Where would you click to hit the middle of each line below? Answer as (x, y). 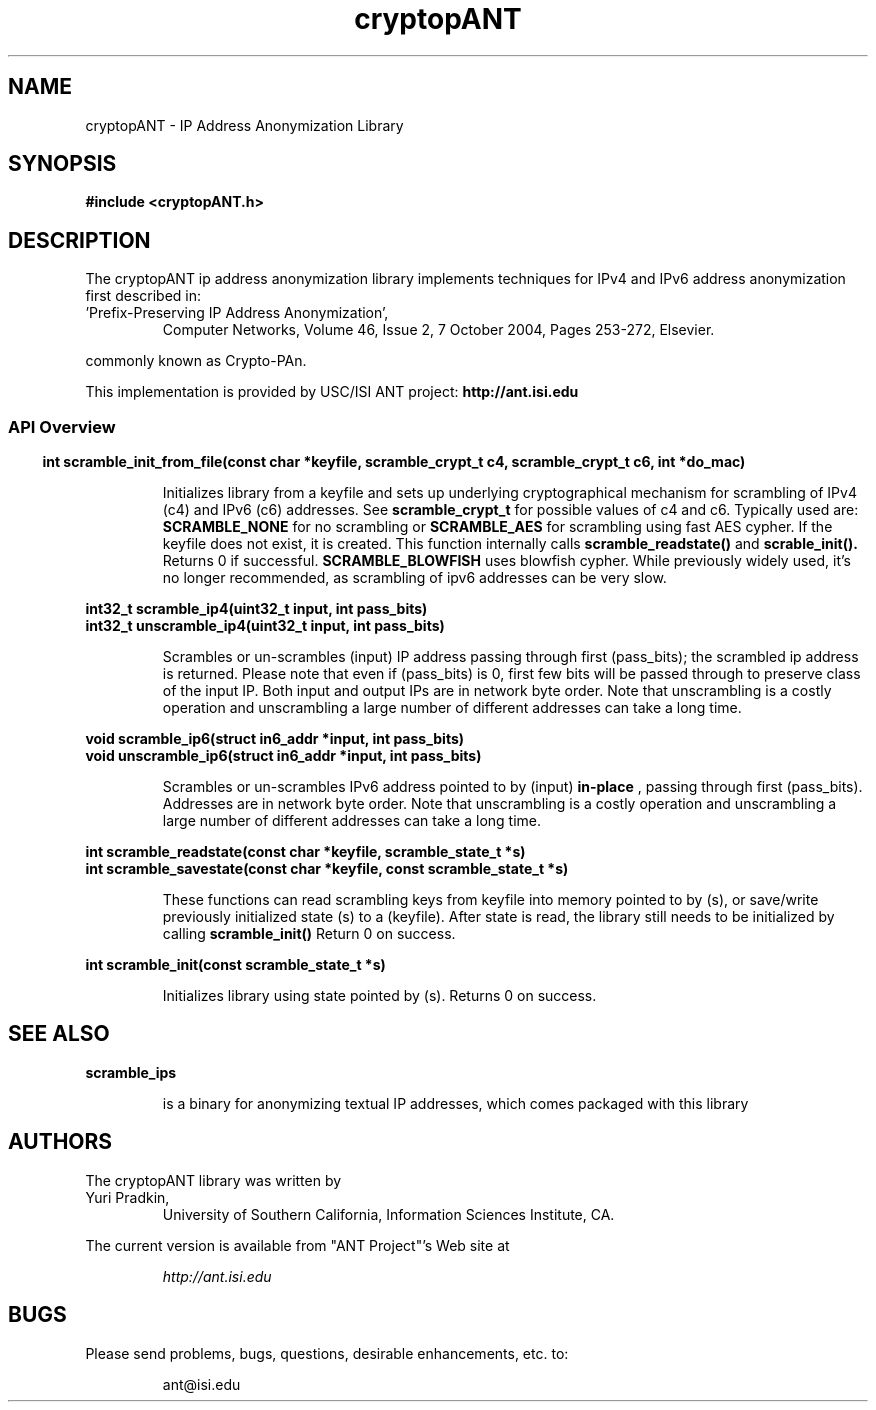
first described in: (143, 296)
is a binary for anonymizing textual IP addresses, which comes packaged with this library (455, 1103)
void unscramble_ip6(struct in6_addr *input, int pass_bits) (283, 756)
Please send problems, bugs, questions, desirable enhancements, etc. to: (327, 1353)
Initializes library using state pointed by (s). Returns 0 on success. (379, 996)
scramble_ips (131, 1072)
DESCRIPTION (79, 240)
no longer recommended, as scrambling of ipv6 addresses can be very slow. (414, 578)
